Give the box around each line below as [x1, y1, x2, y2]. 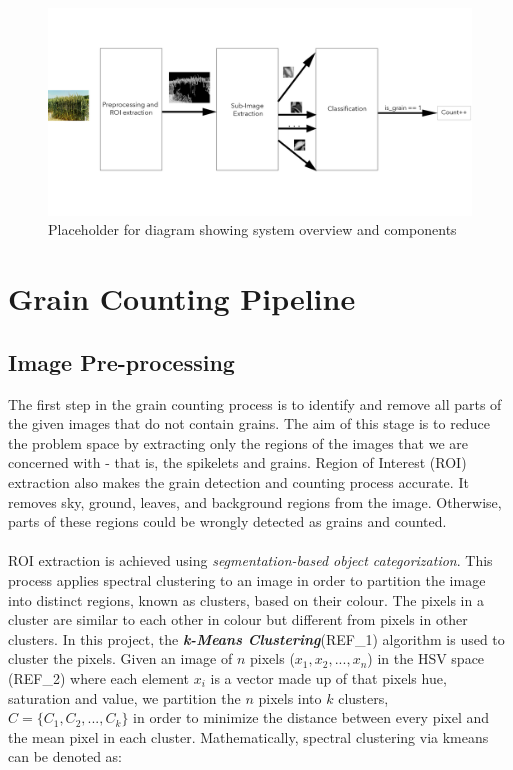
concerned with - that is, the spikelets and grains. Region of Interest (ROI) [8, 452, 467, 473]
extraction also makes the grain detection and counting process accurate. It [8, 472, 469, 492]
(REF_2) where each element [8, 667, 190, 688]
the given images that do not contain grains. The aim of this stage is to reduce [8, 413, 490, 434]
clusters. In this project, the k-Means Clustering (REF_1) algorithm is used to [8, 628, 505, 649]
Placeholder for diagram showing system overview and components [48, 219, 457, 240]
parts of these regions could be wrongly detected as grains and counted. [8, 511, 447, 532]
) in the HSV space [367, 648, 485, 669]
